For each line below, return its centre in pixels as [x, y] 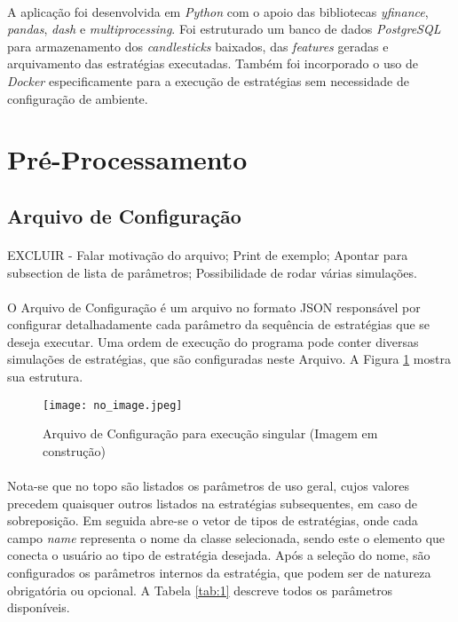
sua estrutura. [45, 377]
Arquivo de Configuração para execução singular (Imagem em [210, 433]
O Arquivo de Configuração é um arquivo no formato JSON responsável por [214, 307]
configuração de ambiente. [78, 98]
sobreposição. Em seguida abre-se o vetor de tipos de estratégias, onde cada [213, 520]
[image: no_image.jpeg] [113, 405]
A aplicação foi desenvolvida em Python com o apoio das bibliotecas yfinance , [218, 11]
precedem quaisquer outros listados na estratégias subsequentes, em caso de [213, 503]
